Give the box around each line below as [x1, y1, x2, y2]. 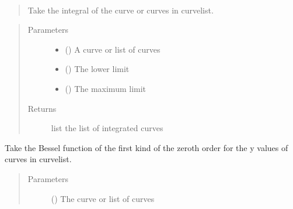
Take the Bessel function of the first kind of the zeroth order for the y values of [5, 141, 288, 153]
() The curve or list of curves [51, 192, 155, 204]
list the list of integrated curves [51, 122, 163, 134]
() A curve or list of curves [65, 43, 161, 55]
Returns [27, 102, 57, 114]
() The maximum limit [65, 82, 146, 94]
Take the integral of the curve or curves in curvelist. [27, 4, 214, 16]
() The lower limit [65, 63, 130, 75]
